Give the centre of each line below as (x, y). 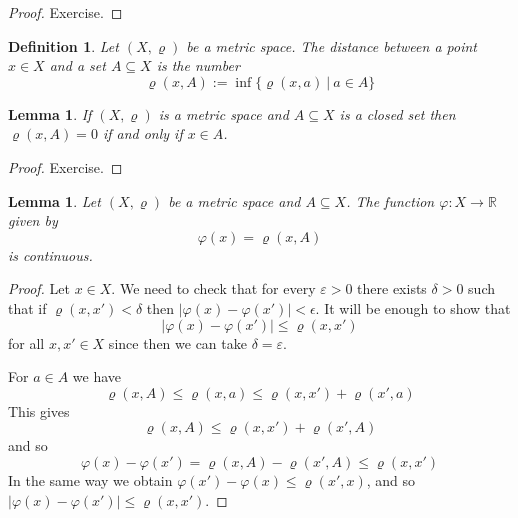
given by (33, 220)
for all (26, 342)
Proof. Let (39, 288)
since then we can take (177, 342)
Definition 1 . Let (63, 45)
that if (27, 307)
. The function (390, 200)
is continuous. (50, 254)
